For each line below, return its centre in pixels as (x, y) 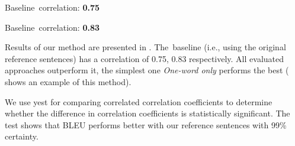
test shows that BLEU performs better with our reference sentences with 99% (146, 124)
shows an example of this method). (68, 81)
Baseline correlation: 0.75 (52, 7)
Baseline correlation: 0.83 (52, 27)
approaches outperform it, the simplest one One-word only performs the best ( (147, 70)
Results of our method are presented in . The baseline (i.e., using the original (145, 47)
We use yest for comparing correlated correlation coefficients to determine (139, 101)
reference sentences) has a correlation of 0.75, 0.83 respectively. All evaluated (145, 58)
